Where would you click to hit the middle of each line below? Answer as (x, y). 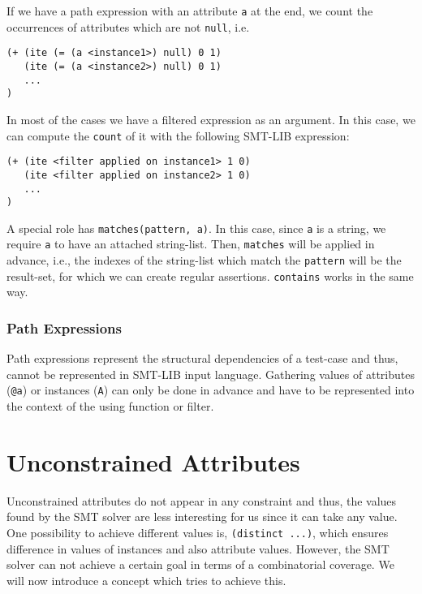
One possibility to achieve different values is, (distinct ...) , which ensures (198, 532)
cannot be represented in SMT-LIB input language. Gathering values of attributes (211, 374)
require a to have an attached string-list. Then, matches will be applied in (191, 244)
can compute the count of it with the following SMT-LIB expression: (178, 135)
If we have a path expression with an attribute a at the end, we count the (190, 11)
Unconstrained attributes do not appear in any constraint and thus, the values (202, 500)
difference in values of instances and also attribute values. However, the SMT (198, 548)
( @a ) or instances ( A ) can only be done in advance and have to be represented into (211, 390)
